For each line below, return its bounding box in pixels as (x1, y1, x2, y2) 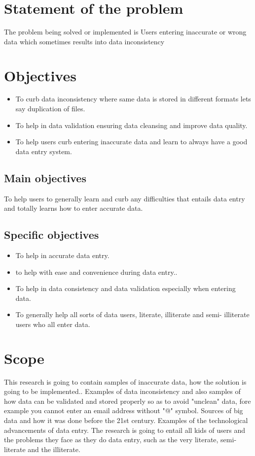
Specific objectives (4, 227, 99, 242)
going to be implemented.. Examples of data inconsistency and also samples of (4, 386, 241, 396)
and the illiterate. (28, 444, 80, 454)
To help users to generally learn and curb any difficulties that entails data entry (4, 193, 245, 203)
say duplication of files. (15, 103, 85, 114)
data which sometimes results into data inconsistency (4, 36, 165, 46)
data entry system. (15, 146, 72, 156)
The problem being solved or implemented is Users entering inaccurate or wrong (4, 27, 247, 37)
